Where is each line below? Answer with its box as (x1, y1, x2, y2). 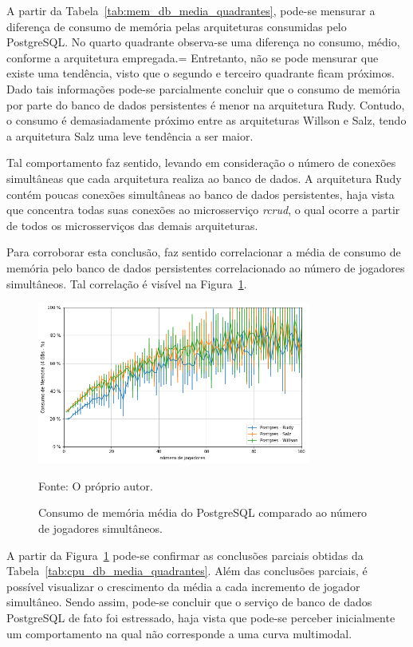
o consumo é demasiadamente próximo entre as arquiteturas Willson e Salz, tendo (6, 112, 407, 129)
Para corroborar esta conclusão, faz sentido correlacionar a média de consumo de (6, 244, 401, 260)
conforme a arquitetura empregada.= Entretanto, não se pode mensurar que (6, 49, 379, 65)
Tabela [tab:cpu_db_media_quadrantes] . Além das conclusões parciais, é (6, 562, 368, 579)
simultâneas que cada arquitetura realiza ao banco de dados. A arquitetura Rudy (6, 169, 402, 186)
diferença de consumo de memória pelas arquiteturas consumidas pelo (6, 18, 347, 34)
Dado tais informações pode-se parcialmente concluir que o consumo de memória (6, 80, 401, 97)
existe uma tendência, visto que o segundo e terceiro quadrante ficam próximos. (6, 65, 395, 81)
